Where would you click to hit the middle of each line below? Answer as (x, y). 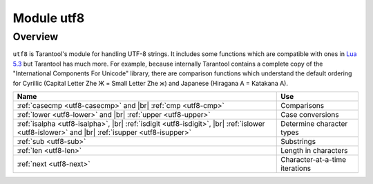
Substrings (298, 141)
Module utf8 (49, 18)
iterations (296, 168)
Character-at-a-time (314, 159)
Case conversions (310, 114)
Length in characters (314, 150)
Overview (36, 37)
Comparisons (303, 105)
